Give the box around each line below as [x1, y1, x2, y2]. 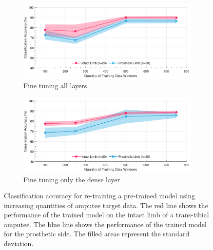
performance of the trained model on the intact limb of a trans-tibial [4, 210, 209, 220]
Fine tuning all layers [23, 80, 87, 91]
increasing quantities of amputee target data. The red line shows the [4, 200, 208, 210]
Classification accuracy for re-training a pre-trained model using [4, 191, 195, 201]
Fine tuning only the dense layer [23, 174, 120, 184]
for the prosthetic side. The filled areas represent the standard [4, 229, 190, 239]
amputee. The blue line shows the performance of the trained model [4, 219, 207, 229]
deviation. [4, 238, 34, 249]
